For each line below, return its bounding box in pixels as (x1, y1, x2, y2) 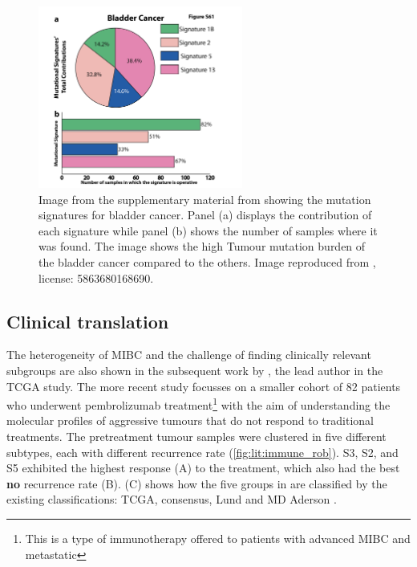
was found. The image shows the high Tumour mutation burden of (38, 238, 366, 255)
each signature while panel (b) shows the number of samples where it (38, 222, 378, 239)
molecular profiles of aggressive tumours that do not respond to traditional (6, 412, 374, 429)
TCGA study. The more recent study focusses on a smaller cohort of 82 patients (6, 377, 401, 394)
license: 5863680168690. (38, 269, 154, 286)
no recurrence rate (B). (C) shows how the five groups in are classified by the (6, 475, 387, 492)
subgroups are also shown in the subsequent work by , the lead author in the (6, 362, 383, 379)
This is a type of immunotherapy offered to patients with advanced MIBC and (25, 530, 411, 547)
